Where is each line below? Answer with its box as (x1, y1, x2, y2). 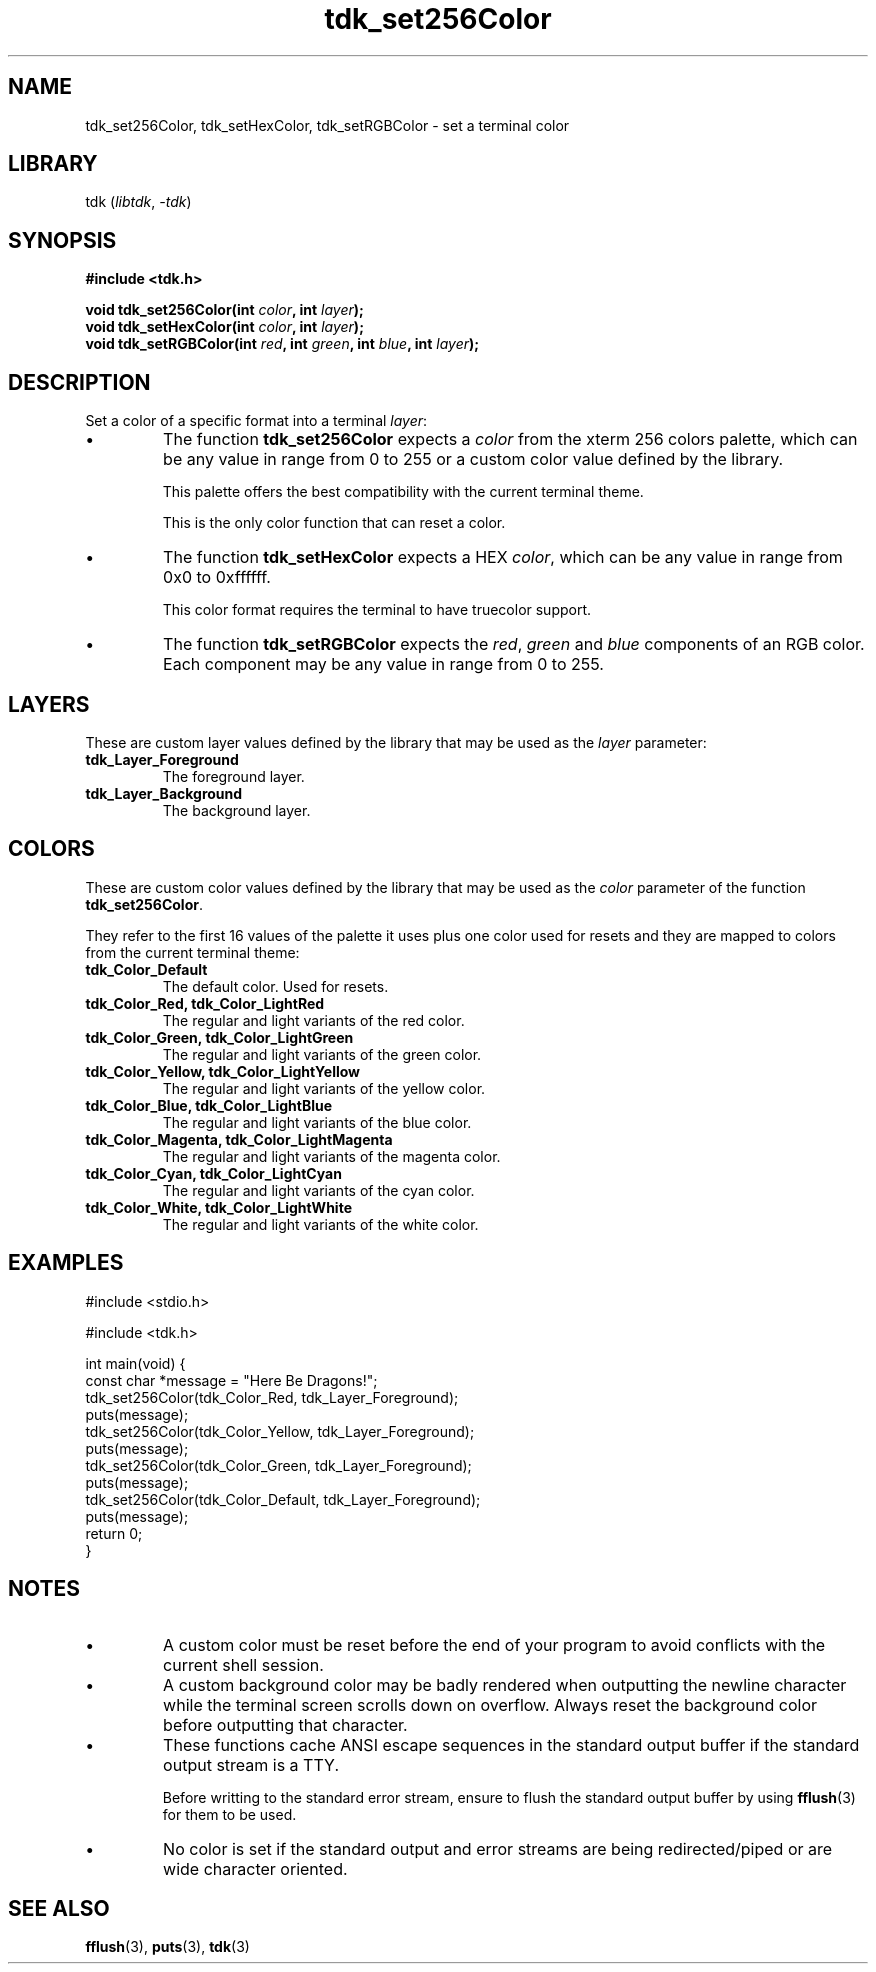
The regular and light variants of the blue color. (162, 1113, 472, 1131)
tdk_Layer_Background (85, 784, 243, 802)
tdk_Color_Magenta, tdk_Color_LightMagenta (85, 1130, 393, 1148)
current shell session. (163, 1654, 324, 1675)
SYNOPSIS (8, 227, 117, 253)
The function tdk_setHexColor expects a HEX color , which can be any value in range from (163, 547, 843, 568)
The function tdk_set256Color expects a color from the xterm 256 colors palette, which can (163, 429, 858, 450)
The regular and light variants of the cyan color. (162, 1181, 475, 1199)
